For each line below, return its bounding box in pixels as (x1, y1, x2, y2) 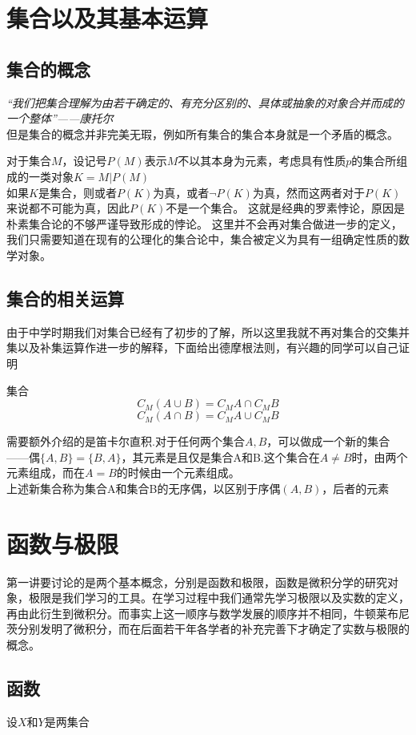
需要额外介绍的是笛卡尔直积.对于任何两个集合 (6, 433, 245, 450)
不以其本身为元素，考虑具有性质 (178, 152, 346, 169)
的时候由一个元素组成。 (116, 464, 240, 481)
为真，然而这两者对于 (252, 184, 365, 200)
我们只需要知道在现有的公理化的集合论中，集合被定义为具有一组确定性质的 (6, 231, 398, 248)
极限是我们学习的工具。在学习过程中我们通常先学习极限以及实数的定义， (28, 589, 410, 606)
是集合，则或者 (38, 184, 117, 200)
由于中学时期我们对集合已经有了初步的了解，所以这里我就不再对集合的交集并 (6, 323, 410, 340)
